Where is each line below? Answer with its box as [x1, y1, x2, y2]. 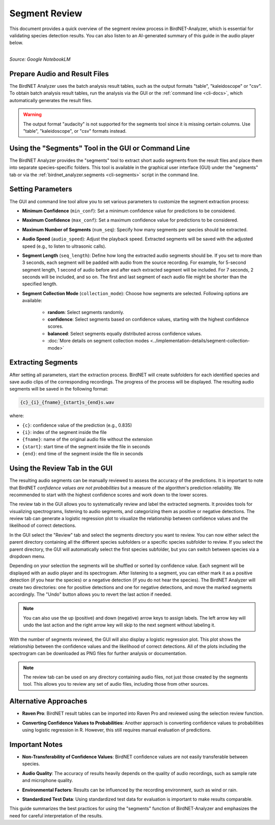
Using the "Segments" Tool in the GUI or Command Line [9, 143, 190, 153]
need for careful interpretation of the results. [9, 812, 103, 819]
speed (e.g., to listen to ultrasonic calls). [22, 243, 106, 249]
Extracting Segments [9, 358, 78, 367]
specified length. [22, 281, 58, 287]
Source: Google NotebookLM [9, 56, 71, 62]
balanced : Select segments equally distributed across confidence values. [47, 330, 202, 336]
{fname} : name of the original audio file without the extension [22, 436, 153, 443]
